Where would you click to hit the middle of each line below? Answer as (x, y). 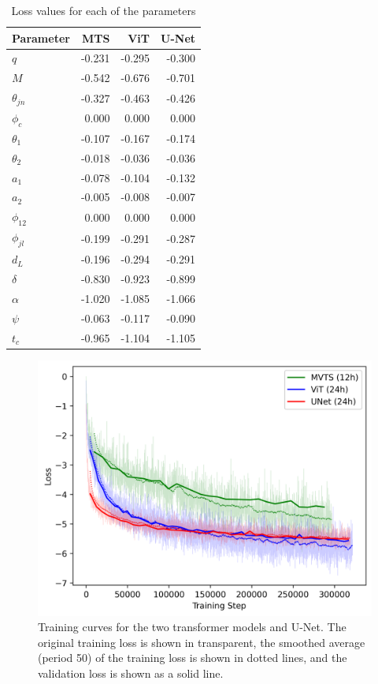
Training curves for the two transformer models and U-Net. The (192, 627)
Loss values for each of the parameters (104, 10)
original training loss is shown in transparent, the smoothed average (202, 642)
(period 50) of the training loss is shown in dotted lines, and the (193, 658)
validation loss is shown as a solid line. (131, 673)
